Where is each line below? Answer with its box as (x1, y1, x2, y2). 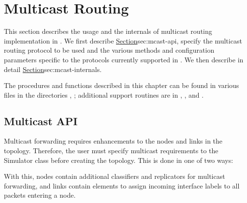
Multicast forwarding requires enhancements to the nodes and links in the (4, 136, 223, 146)
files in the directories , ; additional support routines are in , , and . (4, 89, 204, 100)
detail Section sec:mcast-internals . (4, 64, 102, 74)
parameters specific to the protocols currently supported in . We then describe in (4, 54, 244, 64)
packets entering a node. (4, 190, 76, 200)
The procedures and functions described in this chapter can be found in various (4, 80, 239, 90)
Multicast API (4, 113, 78, 128)
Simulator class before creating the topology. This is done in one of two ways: (4, 155, 233, 165)
